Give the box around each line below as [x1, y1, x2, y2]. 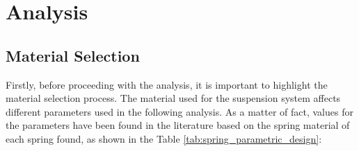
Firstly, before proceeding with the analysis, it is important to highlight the [6, 77, 328, 91]
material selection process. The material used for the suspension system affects [6, 91, 341, 105]
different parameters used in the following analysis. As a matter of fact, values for [6, 104, 353, 118]
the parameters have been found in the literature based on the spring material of [6, 118, 350, 132]
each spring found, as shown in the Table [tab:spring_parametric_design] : [6, 131, 322, 145]
